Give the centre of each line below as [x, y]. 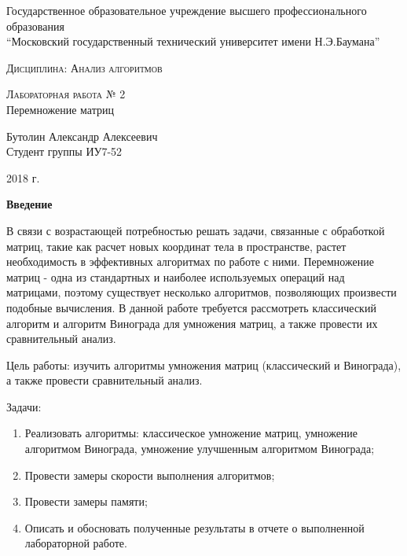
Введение [29, 204]
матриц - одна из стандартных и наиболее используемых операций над [176, 276]
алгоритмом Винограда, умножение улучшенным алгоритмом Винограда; [200, 449]
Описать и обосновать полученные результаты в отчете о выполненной [194, 527]
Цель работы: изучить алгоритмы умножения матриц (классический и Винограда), [204, 365]
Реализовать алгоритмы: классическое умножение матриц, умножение [191, 433]
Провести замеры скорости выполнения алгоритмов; [150, 475]
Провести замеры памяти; [86, 501]
